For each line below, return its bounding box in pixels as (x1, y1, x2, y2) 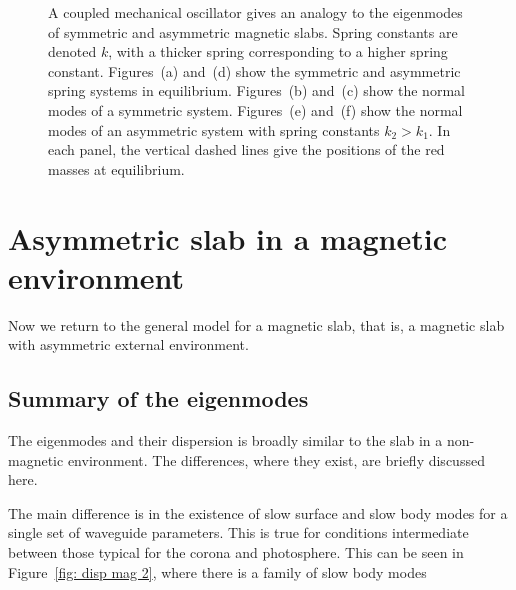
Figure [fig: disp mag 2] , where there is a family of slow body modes (8, 561, 427, 582)
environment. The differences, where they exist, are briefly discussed (67, 449, 485, 470)
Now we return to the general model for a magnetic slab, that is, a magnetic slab (8, 314, 505, 335)
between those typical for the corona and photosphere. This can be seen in (8, 542, 464, 563)
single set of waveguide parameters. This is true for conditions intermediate (8, 522, 469, 543)
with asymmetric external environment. (8, 334, 249, 355)
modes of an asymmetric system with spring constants (48, 119, 380, 140)
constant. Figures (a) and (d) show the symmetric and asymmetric (48, 60, 461, 81)
